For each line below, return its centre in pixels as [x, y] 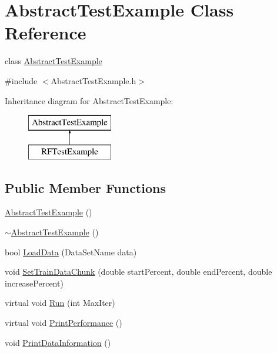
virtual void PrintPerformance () [64, 323]
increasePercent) [34, 283]
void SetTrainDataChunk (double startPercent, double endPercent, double [138, 272]
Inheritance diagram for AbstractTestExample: [89, 100]
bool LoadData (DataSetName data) [71, 252]
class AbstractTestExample [54, 61]
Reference [46, 33]
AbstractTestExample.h [94, 80]
